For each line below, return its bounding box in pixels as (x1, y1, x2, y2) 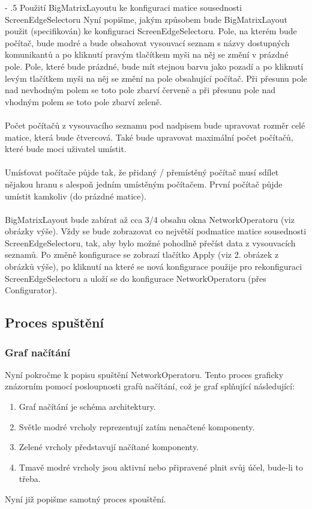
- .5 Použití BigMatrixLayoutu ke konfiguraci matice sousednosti (5, 1, 242, 13)
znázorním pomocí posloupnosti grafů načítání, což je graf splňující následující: (5, 380, 295, 392)
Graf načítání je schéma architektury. (19, 400, 156, 413)
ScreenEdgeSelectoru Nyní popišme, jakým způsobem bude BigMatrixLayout (5, 13, 288, 25)
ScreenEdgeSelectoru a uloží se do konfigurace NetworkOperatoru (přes (5, 272, 266, 284)
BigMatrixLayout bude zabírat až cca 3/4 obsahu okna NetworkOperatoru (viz (5, 213, 295, 225)
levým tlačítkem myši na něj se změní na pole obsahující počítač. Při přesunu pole (5, 72, 307, 84)
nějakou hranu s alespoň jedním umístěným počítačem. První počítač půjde (5, 177, 283, 190)
